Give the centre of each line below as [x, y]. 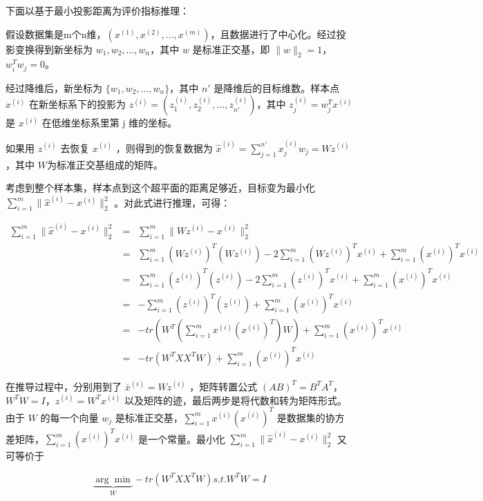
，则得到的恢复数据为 [164, 148]
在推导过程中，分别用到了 [64, 386]
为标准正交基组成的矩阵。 [105, 164]
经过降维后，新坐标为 [54, 87]
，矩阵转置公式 [224, 386]
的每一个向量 [69, 417]
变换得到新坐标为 [54, 49]
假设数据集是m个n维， [56, 34]
